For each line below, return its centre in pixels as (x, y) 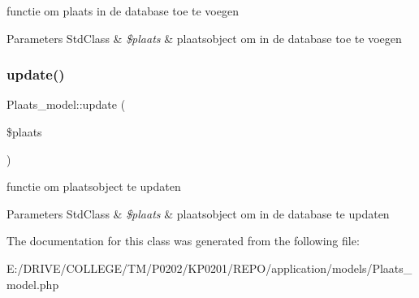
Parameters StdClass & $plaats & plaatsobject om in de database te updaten (198, 213)
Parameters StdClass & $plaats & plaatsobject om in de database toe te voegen (204, 38)
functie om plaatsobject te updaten (94, 186)
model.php (33, 284)
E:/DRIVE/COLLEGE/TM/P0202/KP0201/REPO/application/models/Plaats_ (209, 268)
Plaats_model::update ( (66, 104)
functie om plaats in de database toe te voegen (123, 11)
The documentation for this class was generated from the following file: (183, 241)
